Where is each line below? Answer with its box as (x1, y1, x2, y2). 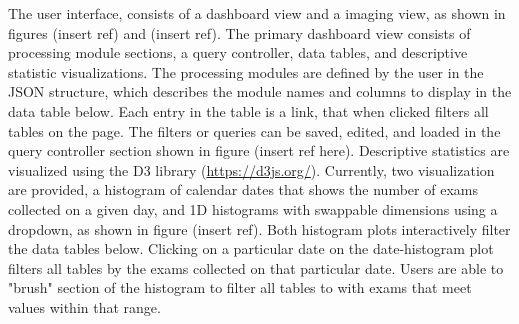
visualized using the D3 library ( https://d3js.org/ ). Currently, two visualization (8, 159, 495, 180)
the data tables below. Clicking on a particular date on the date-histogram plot (8, 238, 494, 259)
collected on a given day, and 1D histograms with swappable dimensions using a (8, 198, 498, 219)
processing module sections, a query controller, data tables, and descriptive (8, 42, 468, 63)
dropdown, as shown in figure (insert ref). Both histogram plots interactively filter (8, 218, 511, 239)
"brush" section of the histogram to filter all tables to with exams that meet (8, 277, 472, 298)
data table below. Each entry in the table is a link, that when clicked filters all (8, 100, 489, 121)
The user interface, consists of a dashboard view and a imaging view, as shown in (8, 3, 506, 23)
